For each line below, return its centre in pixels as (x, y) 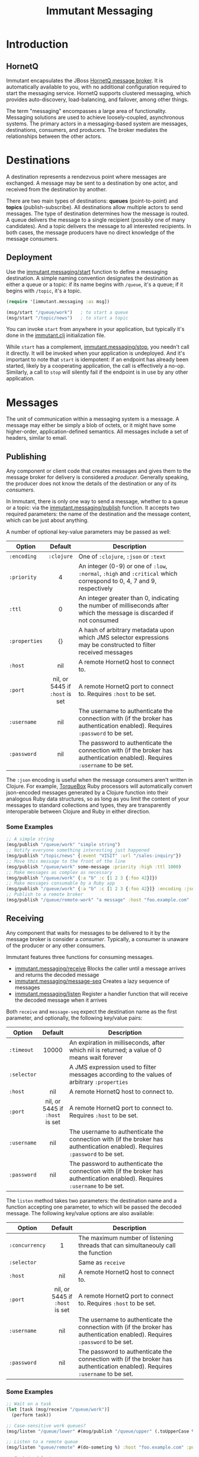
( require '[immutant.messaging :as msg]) (58, 301)
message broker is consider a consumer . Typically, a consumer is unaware (97, 939)
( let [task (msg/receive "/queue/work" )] (58, 1409)
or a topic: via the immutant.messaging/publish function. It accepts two (93, 508)
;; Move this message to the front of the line (66, 861)
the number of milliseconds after (123, 605)
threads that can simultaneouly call (127, 1245)
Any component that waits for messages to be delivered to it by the (88, 933)
